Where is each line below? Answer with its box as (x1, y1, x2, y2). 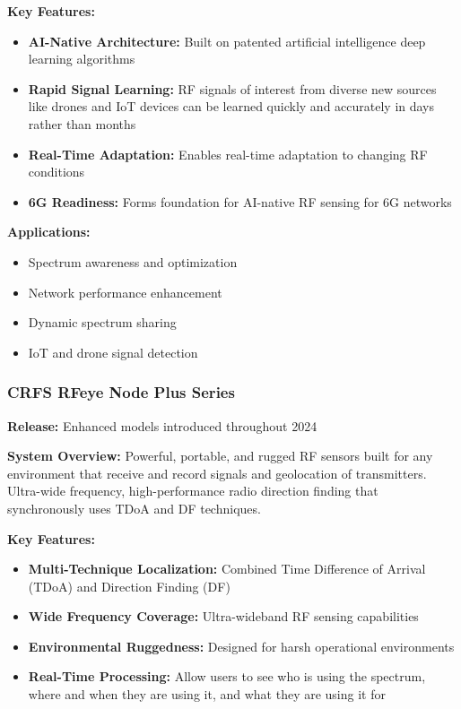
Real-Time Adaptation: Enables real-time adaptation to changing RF (28, 144, 428, 163)
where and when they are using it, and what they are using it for (28, 685, 386, 704)
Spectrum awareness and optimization (28, 252, 238, 271)
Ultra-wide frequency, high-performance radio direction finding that (7, 481, 378, 500)
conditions (28, 162, 85, 181)
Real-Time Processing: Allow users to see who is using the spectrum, (28, 667, 426, 686)
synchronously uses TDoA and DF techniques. (7, 498, 261, 517)
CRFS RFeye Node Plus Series (7, 381, 235, 403)
